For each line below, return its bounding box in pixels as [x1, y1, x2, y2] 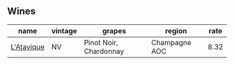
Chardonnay [84, 46, 125, 56]
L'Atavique [10, 41, 45, 51]
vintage [51, 26, 78, 35]
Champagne [150, 37, 192, 47]
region [164, 26, 187, 35]
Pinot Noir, [84, 37, 118, 47]
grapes [102, 26, 127, 35]
